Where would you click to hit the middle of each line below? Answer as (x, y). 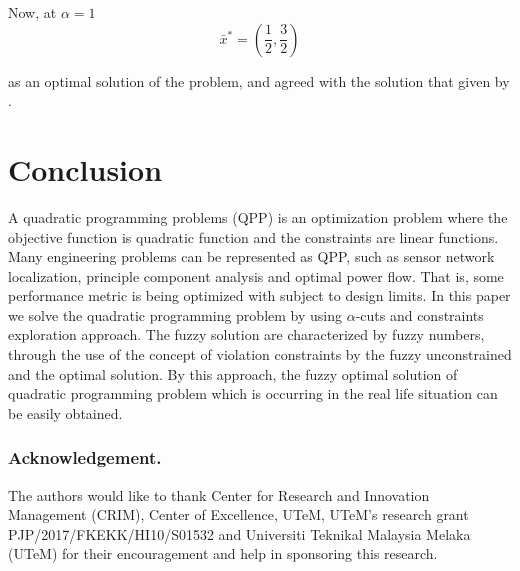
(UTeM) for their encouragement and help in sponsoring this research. (223, 553)
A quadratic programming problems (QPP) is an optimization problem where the (258, 216)
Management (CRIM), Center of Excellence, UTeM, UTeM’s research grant (238, 514)
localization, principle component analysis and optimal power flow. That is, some (256, 275)
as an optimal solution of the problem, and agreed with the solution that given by (259, 80)
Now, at (32, 12)
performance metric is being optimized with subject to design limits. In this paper (259, 295)
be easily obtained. (65, 412)
